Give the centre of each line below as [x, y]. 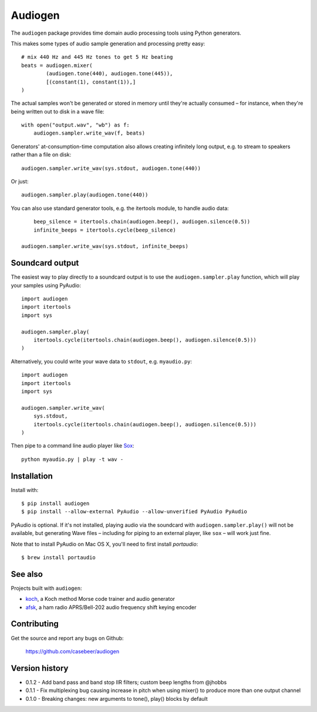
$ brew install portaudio [59, 557]
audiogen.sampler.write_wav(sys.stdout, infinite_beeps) [105, 246]
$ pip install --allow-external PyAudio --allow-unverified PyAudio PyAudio [134, 512]
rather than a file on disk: [41, 155]
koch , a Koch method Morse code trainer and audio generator [100, 599]
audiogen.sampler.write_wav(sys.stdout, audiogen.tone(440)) [111, 168]
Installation [32, 476]
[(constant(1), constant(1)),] [91, 82]
